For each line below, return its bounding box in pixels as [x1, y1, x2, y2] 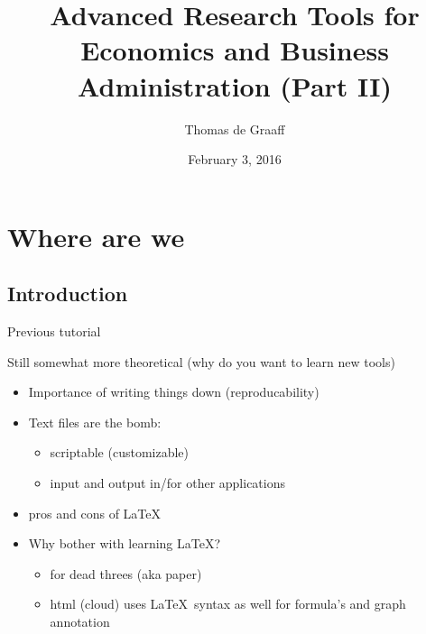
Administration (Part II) [78, 67, 392, 104]
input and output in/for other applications [50, 473, 285, 492]
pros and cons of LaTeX [28, 503, 162, 522]
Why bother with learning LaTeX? [28, 534, 221, 553]
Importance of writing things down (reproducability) [28, 382, 319, 401]
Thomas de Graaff [184, 119, 285, 138]
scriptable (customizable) [50, 443, 190, 462]
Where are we [7, 217, 185, 254]
